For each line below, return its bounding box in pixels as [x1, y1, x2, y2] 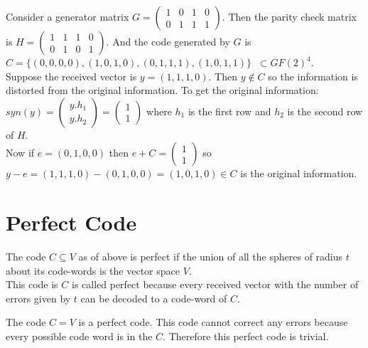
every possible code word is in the [6, 329, 153, 344]
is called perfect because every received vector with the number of [71, 277, 359, 292]
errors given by [6, 290, 71, 305]
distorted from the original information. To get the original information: [6, 83, 319, 97]
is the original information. [240, 166, 357, 181]
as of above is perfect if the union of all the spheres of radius [78, 249, 343, 264]
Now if [6, 145, 35, 160]
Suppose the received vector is [6, 68, 137, 83]
